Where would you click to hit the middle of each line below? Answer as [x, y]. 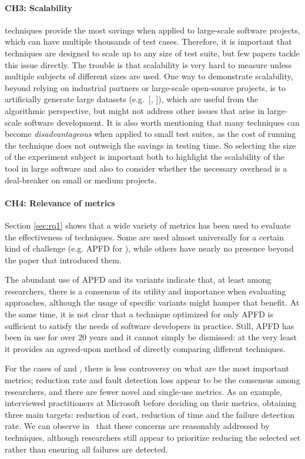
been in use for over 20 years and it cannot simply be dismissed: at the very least [151, 337]
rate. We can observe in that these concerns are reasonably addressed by [137, 426]
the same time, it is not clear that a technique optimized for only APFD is [139, 314]
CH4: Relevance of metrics [60, 202]
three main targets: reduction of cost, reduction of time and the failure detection [150, 414]
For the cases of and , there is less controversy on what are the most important [147, 368]
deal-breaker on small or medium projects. [81, 180]
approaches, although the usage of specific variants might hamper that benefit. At [152, 302]
